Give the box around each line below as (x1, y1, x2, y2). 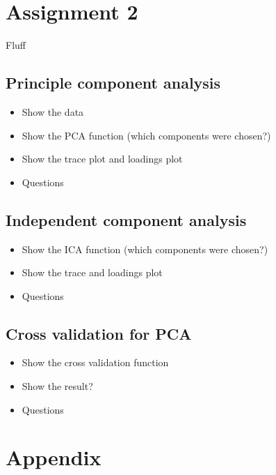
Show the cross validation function (22, 355, 169, 370)
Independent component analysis (6, 209, 247, 230)
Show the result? (22, 379, 93, 393)
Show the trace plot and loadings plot (22, 151, 183, 166)
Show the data (22, 104, 84, 119)
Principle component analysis (6, 72, 221, 93)
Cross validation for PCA (6, 322, 192, 344)
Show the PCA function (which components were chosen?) (22, 128, 271, 142)
